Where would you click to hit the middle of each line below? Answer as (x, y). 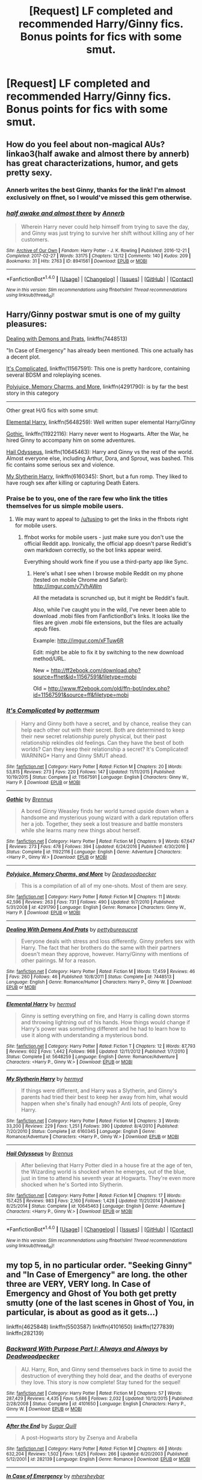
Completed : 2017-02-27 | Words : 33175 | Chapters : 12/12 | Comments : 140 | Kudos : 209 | (99, 256)
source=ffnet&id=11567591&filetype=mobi (85, 677)
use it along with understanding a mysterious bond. (84, 1035)
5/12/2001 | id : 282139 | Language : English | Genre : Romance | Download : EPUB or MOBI (98, 1459)
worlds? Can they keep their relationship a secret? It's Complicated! (105, 749)
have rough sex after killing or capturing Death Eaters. (73, 483)
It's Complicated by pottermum (53, 710)
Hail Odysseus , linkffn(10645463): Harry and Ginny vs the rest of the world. (100, 451)
